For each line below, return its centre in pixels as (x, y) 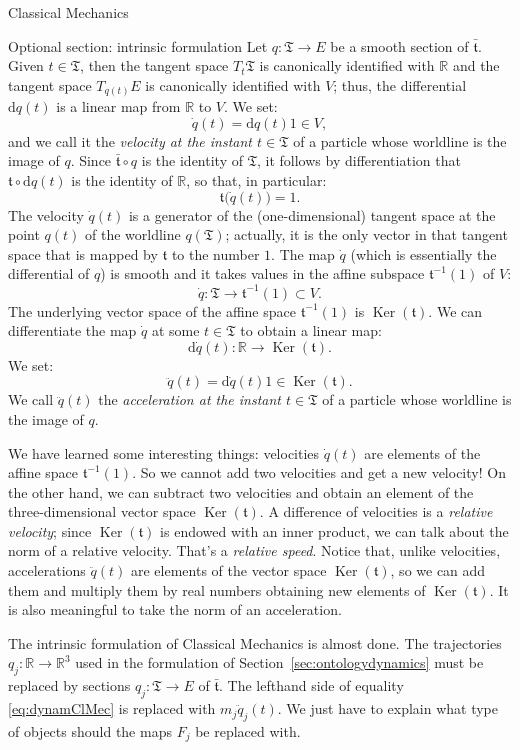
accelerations (47, 570)
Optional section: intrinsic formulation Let (138, 45)
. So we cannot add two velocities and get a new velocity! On (319, 472)
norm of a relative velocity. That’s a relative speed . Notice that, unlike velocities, (254, 550)
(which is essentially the (423, 253)
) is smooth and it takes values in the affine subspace (262, 273)
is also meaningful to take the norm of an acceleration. (175, 609)
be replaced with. (248, 730)
